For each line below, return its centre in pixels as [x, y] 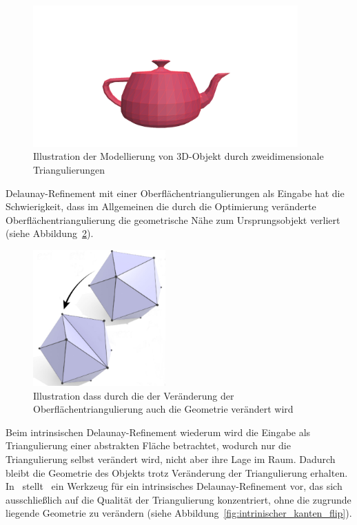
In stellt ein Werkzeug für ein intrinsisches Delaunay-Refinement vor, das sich [174, 486]
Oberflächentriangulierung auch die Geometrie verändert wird [163, 409]
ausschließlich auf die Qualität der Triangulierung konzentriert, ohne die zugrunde [178, 499]
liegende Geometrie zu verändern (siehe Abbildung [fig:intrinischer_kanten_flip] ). [179, 513]
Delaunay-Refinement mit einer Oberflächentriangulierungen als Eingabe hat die [175, 193]
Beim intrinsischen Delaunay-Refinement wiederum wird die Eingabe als [158, 432]
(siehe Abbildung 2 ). [50, 233]
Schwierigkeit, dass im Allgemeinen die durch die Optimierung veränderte [161, 206]
